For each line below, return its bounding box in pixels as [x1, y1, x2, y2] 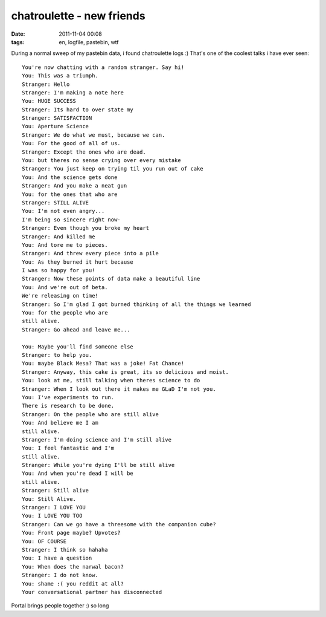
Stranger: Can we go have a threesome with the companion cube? [22, 521, 217, 527]
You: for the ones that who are [22, 191, 118, 198]
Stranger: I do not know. [22, 572, 99, 579]
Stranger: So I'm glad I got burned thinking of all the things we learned [22, 301, 251, 308]
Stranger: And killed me [22, 233, 95, 240]
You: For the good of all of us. [22, 140, 121, 147]
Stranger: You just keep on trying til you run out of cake [22, 165, 203, 172]
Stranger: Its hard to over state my [22, 106, 134, 113]
